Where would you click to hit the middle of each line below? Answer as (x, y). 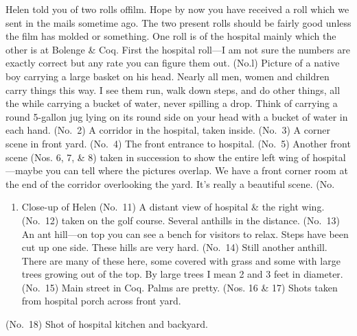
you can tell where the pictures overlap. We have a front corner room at (197, 170)
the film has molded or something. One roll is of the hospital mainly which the (171, 36)
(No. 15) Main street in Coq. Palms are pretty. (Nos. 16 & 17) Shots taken (180, 287)
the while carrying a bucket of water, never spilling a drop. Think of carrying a (172, 103)
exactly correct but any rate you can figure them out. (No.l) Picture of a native (173, 63)
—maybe (24, 170)
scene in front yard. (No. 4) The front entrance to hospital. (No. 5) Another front (178, 143)
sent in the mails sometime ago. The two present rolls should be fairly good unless (178, 22)
